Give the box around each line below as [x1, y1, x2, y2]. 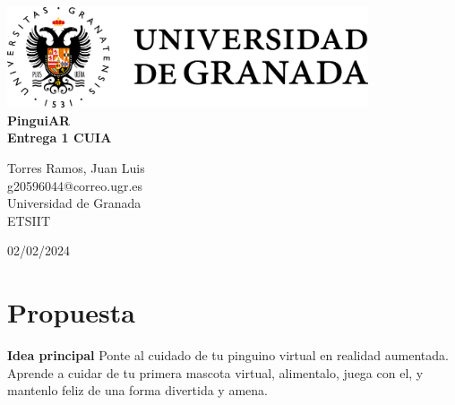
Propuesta [7, 294, 135, 331]
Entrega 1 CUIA [7, 128, 112, 147]
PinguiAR [7, 110, 71, 129]
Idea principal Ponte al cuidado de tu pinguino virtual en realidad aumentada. [7, 346, 449, 365]
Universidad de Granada [7, 194, 142, 212]
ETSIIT [7, 211, 51, 229]
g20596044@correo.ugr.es [7, 176, 143, 194]
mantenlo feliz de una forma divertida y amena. [7, 381, 268, 400]
